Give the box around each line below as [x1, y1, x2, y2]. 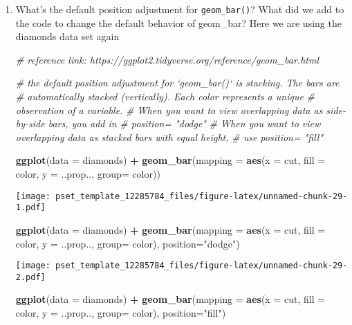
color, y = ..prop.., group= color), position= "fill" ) [15, 306, 226, 319]
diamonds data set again [15, 29, 120, 44]
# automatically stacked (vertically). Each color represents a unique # [15, 89, 315, 104]
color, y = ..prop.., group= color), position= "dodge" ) [15, 236, 240, 250]
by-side [15, 116, 45, 131]
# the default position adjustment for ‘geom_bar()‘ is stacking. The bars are [15, 75, 340, 90]
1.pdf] [15, 203, 46, 213]
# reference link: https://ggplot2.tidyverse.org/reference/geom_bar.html [15, 52, 319, 66]
